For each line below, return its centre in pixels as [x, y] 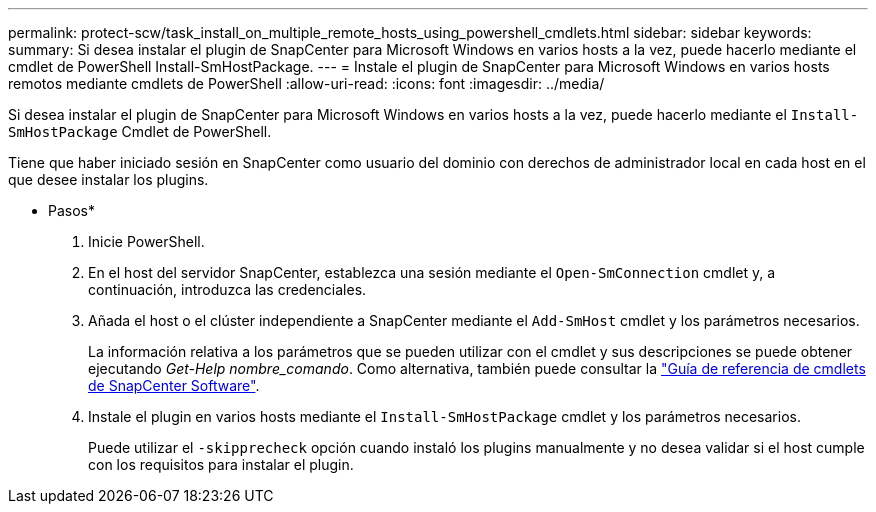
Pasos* [71, 210]
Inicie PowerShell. [146, 241]
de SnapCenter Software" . [174, 385]
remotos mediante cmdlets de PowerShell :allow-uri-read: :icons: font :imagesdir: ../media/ [306, 83]
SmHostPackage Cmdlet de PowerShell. [140, 131]
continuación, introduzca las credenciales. [227, 289]
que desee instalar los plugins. [108, 179]
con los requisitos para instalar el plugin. [221, 464]
